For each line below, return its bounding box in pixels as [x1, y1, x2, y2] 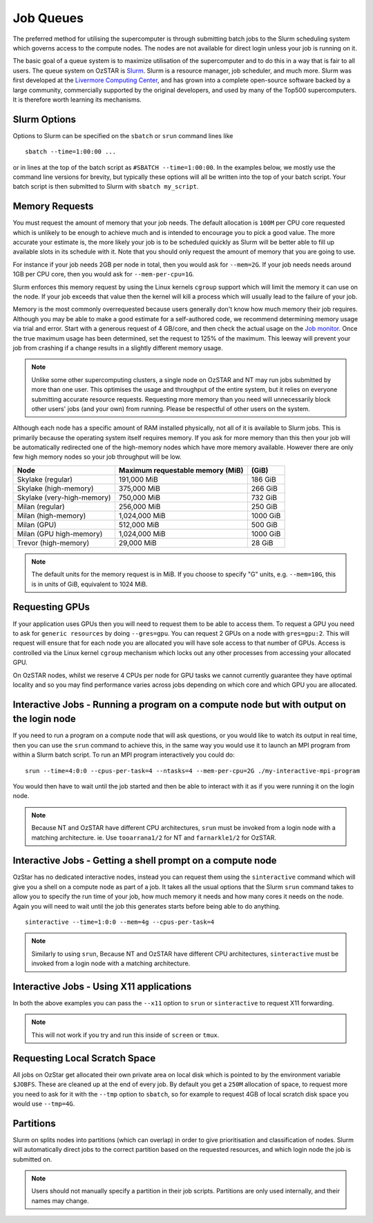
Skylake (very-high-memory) [17, 493, 111, 502]
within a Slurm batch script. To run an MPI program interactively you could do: [12, 750, 235, 759]
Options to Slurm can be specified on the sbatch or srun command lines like [12, 131, 233, 140]
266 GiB [251, 484, 278, 493]
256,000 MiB [118, 502, 161, 511]
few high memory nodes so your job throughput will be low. [12, 453, 182, 461]
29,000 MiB [118, 538, 157, 547]
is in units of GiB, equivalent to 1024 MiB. [31, 580, 148, 588]
